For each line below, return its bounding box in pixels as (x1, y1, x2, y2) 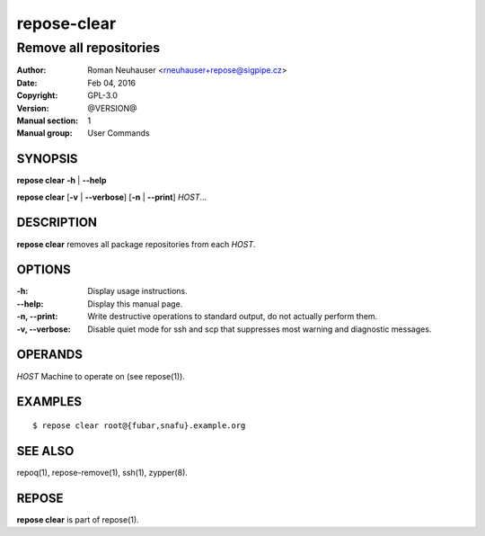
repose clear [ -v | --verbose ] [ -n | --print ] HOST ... (16, 192, 207, 202)
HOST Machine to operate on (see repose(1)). (16, 371, 186, 381)
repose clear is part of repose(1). (16, 514, 139, 525)
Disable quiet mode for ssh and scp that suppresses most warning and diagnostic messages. (87, 324, 432, 335)
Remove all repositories (16, 40, 161, 56)
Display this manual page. (87, 298, 183, 309)
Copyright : (16, 90, 58, 101)
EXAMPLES (16, 394, 83, 409)
